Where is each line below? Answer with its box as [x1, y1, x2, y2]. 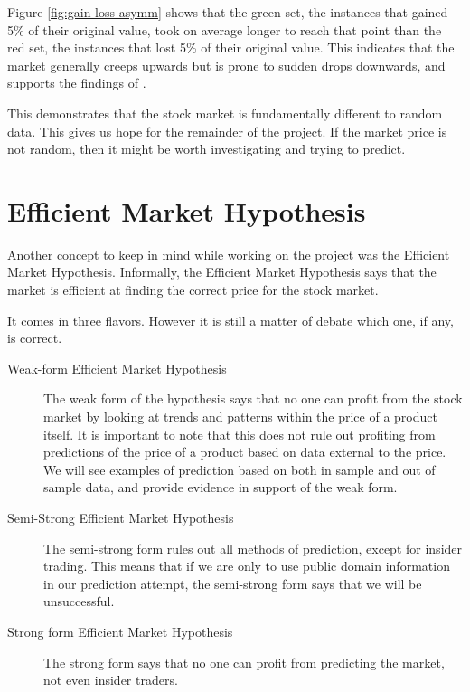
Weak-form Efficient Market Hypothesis [7, 358, 227, 377]
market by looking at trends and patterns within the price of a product [43, 407, 437, 426]
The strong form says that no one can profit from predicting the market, [43, 652, 445, 671]
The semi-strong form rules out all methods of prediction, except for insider [43, 538, 463, 557]
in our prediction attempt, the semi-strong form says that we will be [43, 574, 422, 592]
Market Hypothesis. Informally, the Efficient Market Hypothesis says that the [7, 262, 437, 281]
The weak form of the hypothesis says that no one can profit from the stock [43, 389, 463, 408]
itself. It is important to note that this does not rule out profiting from [43, 424, 436, 443]
